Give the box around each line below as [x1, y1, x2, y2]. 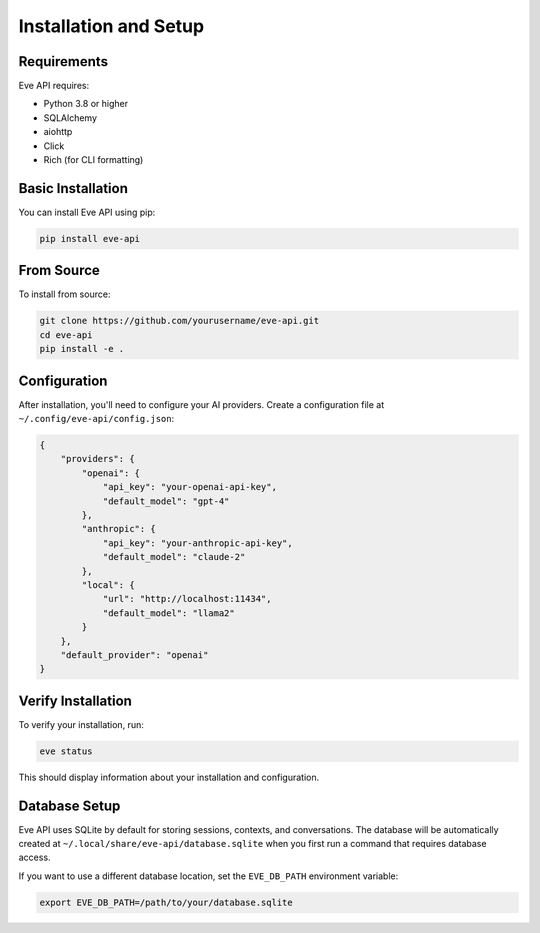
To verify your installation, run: [18, 718, 144, 730]
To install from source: [18, 288, 111, 300]
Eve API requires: [18, 80, 90, 92]
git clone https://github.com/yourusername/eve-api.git [39, 315, 320, 327]
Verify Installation [18, 692, 132, 709]
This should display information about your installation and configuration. [18, 771, 320, 783]
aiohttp [43, 126, 73, 138]
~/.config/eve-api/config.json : [18, 413, 175, 425]
